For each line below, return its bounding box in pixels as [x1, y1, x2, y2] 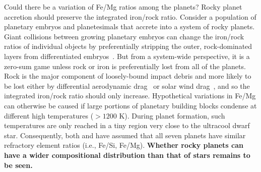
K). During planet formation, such [119, 110, 225, 121]
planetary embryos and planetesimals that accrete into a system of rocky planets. [4, 21, 255, 32]
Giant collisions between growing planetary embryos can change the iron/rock [4, 31, 244, 41]
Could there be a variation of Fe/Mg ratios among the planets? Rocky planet [4, 2, 242, 12]
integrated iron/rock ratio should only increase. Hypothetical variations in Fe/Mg [4, 90, 256, 101]
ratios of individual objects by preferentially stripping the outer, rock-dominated [4, 41, 252, 51]
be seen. [4, 159, 33, 170]
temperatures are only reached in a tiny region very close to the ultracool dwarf [4, 120, 250, 131]
